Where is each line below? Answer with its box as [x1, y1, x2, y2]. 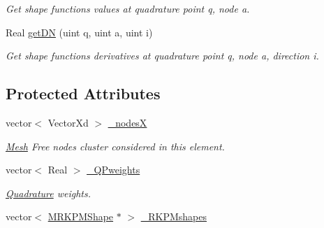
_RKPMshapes [140, 209, 207, 224]
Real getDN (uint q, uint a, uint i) [6, 24, 153, 39]
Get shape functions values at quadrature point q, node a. [6, 1, 250, 15]
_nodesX [108, 115, 147, 129]
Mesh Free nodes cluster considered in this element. [6, 138, 225, 153]
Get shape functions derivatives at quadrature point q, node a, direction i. [6, 48, 319, 63]
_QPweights [87, 162, 140, 177]
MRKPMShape [47, 209, 114, 224]
